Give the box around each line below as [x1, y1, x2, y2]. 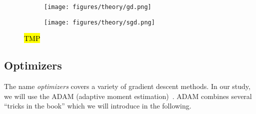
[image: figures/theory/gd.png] [44, 3, 151, 10]
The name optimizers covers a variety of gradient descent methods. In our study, [4, 81, 250, 91]
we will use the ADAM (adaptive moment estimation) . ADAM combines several [4, 90, 252, 101]
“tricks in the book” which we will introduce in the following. [4, 100, 191, 111]
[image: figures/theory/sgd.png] [44, 18, 155, 26]
